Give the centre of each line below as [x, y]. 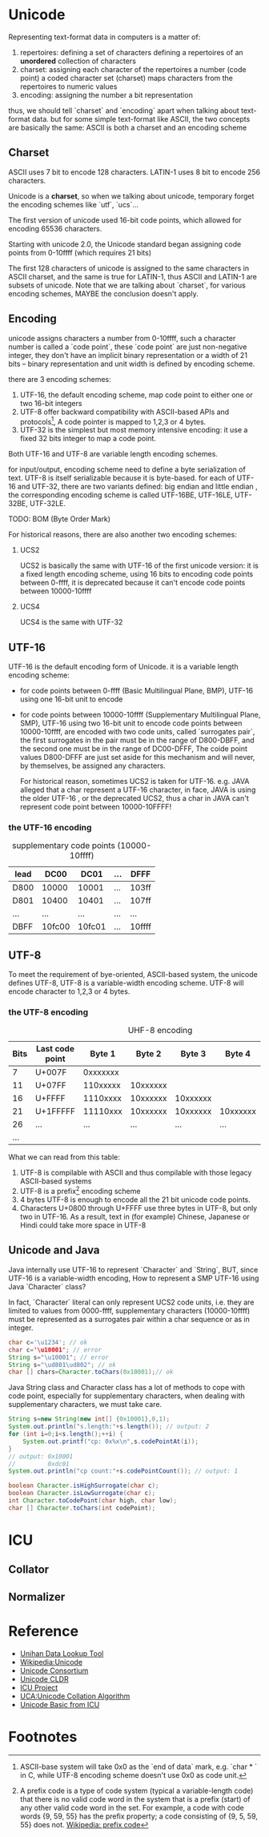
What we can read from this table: [64, 1157]
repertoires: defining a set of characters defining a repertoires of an [132, 52]
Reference [43, 1631]
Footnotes [43, 1737]
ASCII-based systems [56, 1181]
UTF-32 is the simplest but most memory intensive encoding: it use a [134, 430]
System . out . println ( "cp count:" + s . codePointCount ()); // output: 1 [123, 1471]
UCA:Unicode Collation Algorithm [75, 1696]
